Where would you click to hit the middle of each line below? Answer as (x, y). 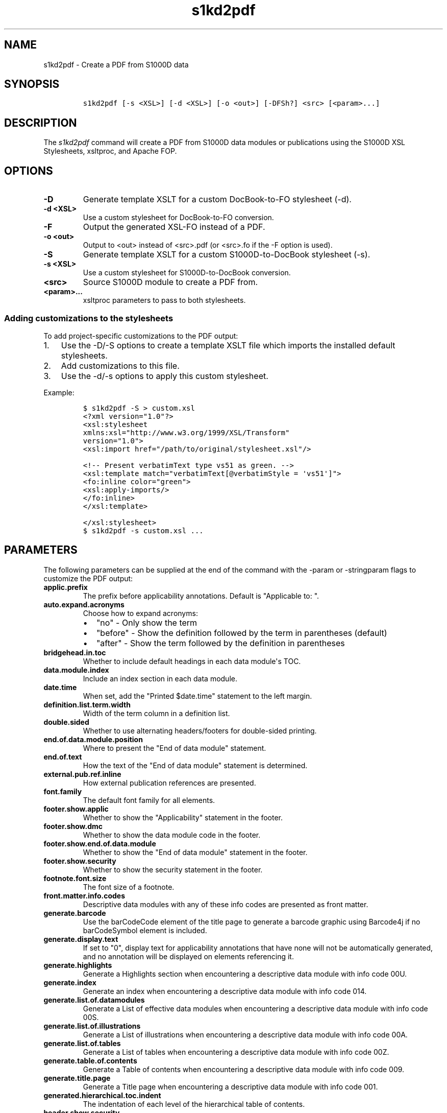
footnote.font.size (75, 878)
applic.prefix (66, 587)
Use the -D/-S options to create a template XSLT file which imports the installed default (228, 345)
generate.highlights (78, 965)
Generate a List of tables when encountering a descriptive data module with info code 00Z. (236, 1052)
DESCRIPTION (41, 123)
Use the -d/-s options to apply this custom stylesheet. (165, 376)
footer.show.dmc (73, 826)
